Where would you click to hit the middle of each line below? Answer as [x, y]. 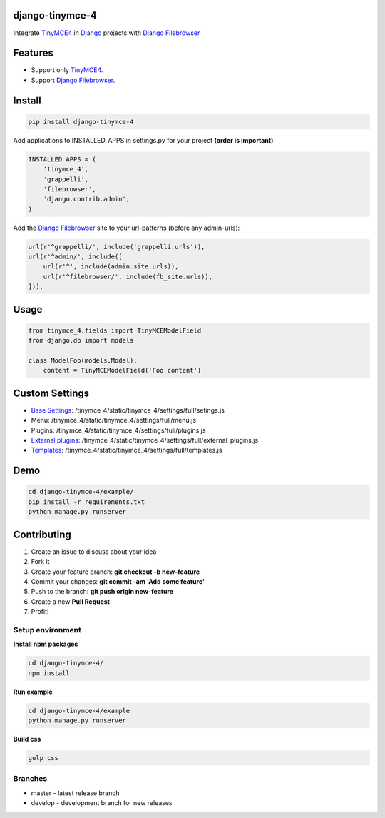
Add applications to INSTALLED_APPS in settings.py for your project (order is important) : [144, 140]
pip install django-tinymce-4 [81, 122]
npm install [49, 673]
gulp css [43, 758]
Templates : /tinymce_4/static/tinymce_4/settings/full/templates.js [127, 450]
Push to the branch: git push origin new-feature [102, 592]
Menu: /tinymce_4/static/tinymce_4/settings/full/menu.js [113, 420]
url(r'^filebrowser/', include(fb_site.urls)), [128, 276]
